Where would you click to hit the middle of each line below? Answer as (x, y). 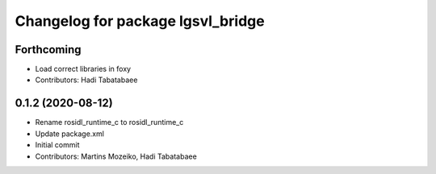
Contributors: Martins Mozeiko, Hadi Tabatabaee (116, 156)
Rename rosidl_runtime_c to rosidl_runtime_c (109, 122)
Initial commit (57, 145)
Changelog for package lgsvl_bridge (140, 21)
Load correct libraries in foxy (83, 69)
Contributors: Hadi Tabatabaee (86, 80)
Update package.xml (70, 134)
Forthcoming (48, 50)
